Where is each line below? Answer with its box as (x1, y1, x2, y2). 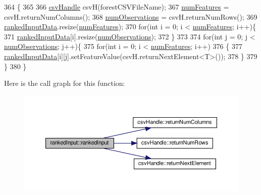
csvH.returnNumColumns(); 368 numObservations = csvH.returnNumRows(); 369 (4, 11, 257, 22)
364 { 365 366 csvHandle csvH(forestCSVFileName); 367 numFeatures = (4, 2, 229, 12)
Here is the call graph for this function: (4, 78, 125, 88)
